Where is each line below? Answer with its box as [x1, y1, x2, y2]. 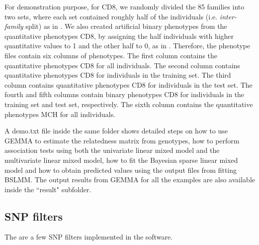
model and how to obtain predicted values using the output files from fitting [4, 164, 237, 175]
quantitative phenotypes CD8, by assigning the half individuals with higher [4, 30, 234, 41]
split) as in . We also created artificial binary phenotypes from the [25, 21, 227, 31]
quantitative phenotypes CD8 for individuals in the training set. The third [4, 70, 231, 80]
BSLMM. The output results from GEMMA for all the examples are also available [4, 174, 255, 185]
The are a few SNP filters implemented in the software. [4, 232, 173, 242]
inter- [219, 11, 237, 21]
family [4, 21, 23, 31]
